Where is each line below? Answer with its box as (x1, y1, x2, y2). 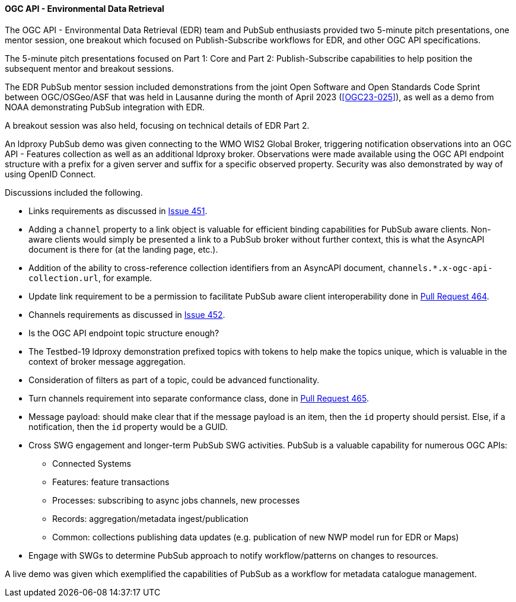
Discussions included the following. (5, 187, 143, 198)
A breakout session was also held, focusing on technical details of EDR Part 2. (5, 120, 310, 130)
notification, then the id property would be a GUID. (28, 421, 228, 432)
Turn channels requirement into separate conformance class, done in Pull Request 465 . (28, 393, 369, 403)
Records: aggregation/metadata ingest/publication (52, 513, 249, 524)
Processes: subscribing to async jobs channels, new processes (52, 495, 300, 505)
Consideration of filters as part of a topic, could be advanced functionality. (28, 374, 320, 385)
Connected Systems (52, 458, 131, 469)
